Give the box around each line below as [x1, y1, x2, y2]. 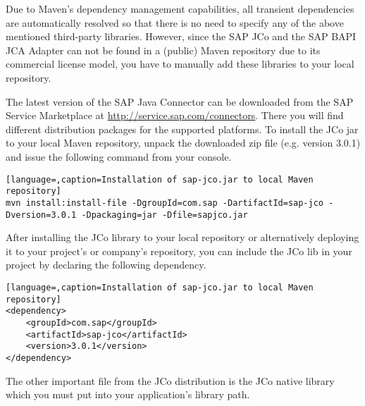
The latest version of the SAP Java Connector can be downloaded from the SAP [6, 94, 354, 109]
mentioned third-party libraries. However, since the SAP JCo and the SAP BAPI [6, 29, 357, 44]
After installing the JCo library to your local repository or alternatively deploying [6, 230, 359, 245]
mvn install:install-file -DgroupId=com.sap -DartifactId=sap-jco [6, 197, 324, 208]
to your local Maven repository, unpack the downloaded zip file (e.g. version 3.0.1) [6, 135, 361, 150]
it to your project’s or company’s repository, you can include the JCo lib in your [6, 243, 352, 258]
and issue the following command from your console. [6, 149, 232, 164]
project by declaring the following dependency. [6, 257, 206, 272]
